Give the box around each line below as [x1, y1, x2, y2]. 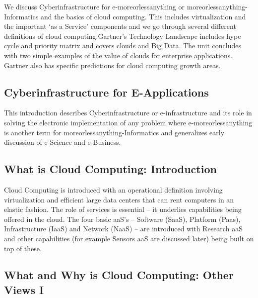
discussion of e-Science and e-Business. [4, 137, 121, 147]
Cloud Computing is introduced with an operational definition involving [4, 184, 223, 195]
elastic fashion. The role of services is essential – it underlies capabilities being [4, 204, 242, 214]
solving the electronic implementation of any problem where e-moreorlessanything [4, 117, 253, 127]
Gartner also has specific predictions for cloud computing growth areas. [4, 60, 221, 70]
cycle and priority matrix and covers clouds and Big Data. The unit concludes [4, 40, 241, 51]
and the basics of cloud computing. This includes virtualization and [41, 11, 246, 21]
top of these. [4, 243, 42, 253]
